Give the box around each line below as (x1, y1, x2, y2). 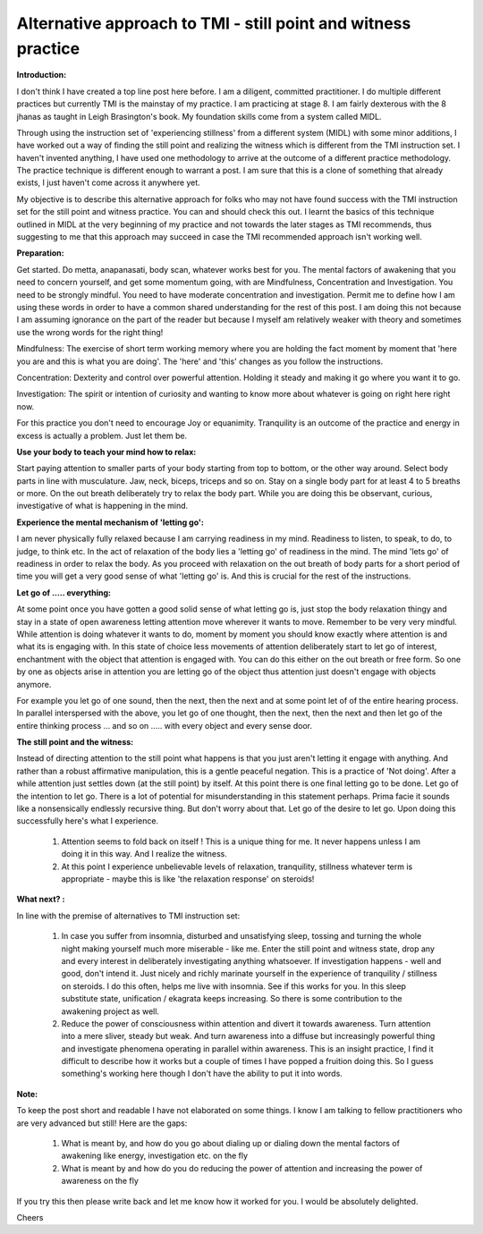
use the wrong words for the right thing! (16, 326, 164, 337)
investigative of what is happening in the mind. (16, 501, 189, 511)
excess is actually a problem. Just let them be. (16, 430, 188, 441)
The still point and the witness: (16, 737, 134, 748)
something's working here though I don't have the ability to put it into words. (61, 1069, 343, 1079)
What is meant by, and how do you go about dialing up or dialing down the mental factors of (61, 1138, 400, 1149)
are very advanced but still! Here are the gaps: (16, 1118, 188, 1128)
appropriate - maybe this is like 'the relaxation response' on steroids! (61, 874, 315, 884)
